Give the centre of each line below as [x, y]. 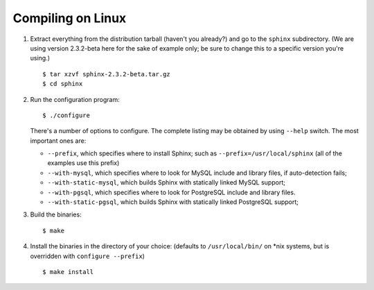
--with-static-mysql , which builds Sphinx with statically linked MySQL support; [166, 182]
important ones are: [58, 140]
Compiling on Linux [70, 18]
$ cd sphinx [63, 84]
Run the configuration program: [75, 99]
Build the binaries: [56, 214]
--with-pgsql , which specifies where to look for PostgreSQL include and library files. [171, 192]
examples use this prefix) [83, 163]
